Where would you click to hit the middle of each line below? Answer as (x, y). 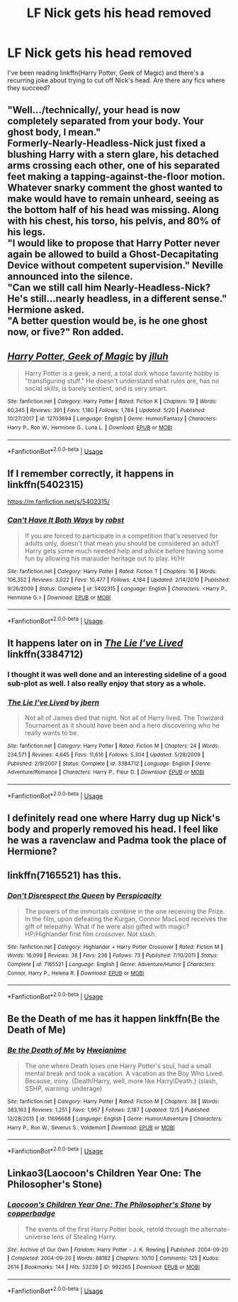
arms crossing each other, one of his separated (114, 166)
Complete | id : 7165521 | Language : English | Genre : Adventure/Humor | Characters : (112, 965)
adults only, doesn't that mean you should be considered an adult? (122, 543)
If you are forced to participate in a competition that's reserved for (121, 536)
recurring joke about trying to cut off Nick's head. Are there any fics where (116, 80)
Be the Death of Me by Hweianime (67, 1051)
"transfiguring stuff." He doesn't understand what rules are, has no (122, 381)
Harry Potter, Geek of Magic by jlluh (88, 356)
